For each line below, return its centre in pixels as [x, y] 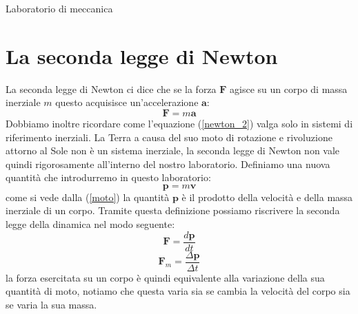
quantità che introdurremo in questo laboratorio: [108, 177]
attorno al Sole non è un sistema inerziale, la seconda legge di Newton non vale [173, 150]
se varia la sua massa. [51, 304]
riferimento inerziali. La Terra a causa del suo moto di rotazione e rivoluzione [169, 137]
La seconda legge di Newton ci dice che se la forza [111, 88]
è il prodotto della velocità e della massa [267, 197]
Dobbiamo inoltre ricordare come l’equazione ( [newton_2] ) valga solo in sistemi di [179, 123]
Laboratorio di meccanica [59, 8]
